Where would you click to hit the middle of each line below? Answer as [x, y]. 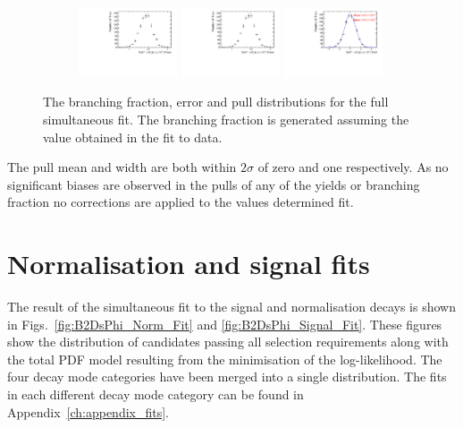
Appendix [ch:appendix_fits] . [88, 411]
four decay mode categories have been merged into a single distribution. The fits [227, 377]
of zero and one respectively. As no [353, 167]
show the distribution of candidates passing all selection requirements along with [228, 342]
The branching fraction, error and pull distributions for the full [216, 102]
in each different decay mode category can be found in [156, 394]
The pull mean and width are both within [122, 167]
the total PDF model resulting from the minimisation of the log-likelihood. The [225, 359]
